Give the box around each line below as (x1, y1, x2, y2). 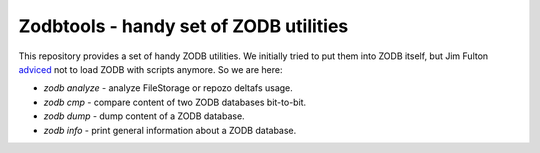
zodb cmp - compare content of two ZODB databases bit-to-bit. (43, 96, 307, 108)
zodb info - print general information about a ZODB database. (43, 124, 297, 136)
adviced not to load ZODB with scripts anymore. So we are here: (18, 63, 284, 75)
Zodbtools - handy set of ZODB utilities (18, 15, 349, 37)
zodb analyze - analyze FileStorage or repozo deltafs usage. (43, 82, 294, 94)
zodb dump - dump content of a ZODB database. (43, 110, 245, 122)
